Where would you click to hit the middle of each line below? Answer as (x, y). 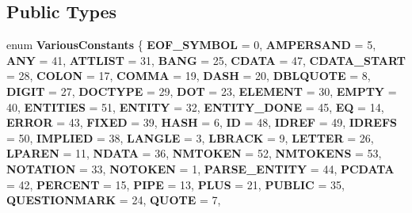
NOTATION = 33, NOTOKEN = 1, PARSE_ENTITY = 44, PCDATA (200, 168)
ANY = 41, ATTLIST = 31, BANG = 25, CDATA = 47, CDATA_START (206, 60)
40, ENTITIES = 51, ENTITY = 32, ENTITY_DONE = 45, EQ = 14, (195, 106)
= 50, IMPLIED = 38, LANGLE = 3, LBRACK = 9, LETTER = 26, (190, 137)
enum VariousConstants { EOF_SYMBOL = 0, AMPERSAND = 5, (191, 45)
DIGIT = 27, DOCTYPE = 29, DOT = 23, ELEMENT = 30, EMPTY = (202, 91)
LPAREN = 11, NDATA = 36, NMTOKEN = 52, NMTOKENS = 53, (194, 153)
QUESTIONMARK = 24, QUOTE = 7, (114, 200)
